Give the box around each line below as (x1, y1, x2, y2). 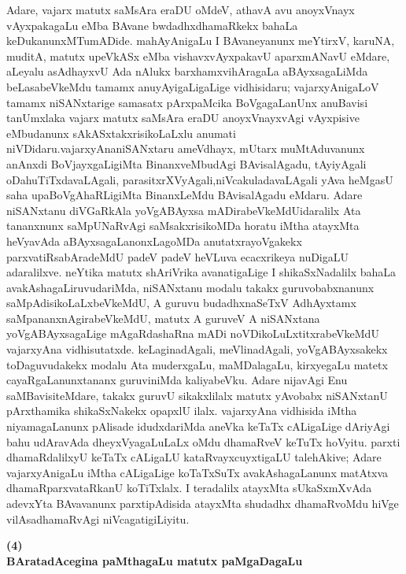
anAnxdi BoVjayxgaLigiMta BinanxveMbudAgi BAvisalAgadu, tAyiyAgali (6, 155, 367, 172)
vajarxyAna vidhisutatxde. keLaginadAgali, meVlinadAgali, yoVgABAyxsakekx (6, 341, 388, 357)
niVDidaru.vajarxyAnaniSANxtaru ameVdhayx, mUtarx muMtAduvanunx (6, 140, 365, 157)
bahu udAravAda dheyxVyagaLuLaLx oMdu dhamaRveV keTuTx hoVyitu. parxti (6, 433, 400, 450)
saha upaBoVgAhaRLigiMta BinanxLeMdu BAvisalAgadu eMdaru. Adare (6, 187, 363, 203)
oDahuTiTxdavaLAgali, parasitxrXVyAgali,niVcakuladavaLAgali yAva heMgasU (6, 171, 393, 187)
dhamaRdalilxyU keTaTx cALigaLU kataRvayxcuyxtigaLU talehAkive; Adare (6, 449, 382, 465)
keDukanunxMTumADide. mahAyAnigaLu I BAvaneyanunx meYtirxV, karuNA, (6, 32, 395, 49)
